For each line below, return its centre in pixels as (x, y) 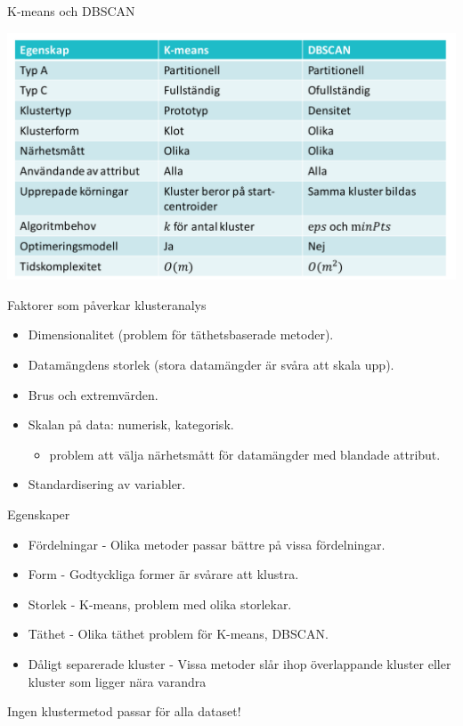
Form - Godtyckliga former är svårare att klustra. (163, 574)
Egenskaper (39, 514)
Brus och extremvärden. (93, 394)
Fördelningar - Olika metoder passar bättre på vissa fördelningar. (207, 544)
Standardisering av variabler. (107, 484)
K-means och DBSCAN (71, 11)
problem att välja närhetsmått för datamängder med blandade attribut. (245, 454)
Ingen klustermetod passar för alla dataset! (124, 711)
